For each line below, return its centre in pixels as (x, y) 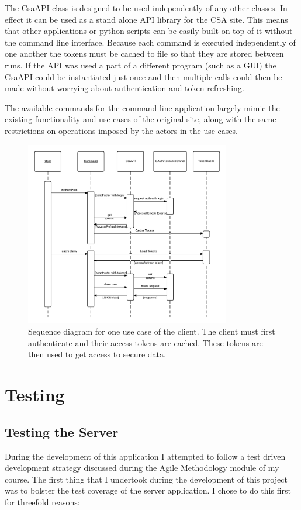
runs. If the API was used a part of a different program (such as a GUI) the (141, 65)
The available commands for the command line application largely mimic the (142, 107)
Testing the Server (62, 431)
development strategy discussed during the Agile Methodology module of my (142, 468)
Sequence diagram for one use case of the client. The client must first (152, 331)
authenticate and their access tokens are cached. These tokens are (146, 342)
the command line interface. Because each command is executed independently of (150, 42)
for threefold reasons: (42, 502)
